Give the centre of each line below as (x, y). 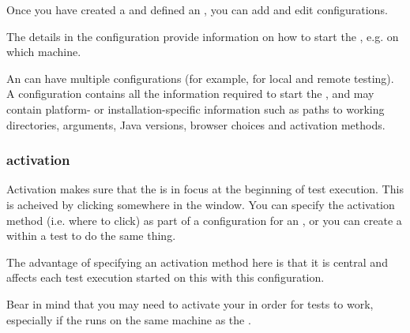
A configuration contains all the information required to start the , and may (190, 94)
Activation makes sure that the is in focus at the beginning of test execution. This (205, 189)
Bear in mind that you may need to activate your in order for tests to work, (190, 303)
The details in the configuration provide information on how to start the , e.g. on (203, 36)
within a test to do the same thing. (91, 236)
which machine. (44, 52)
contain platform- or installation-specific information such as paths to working (196, 109)
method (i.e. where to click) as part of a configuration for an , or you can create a (204, 220)
